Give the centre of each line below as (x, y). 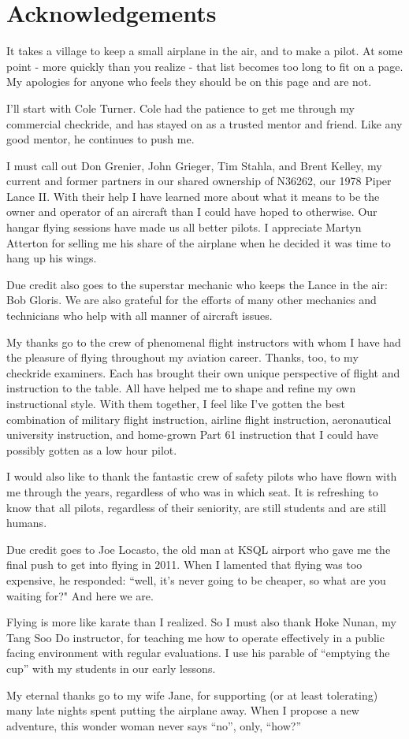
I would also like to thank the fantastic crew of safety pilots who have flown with (202, 476)
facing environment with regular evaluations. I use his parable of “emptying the (198, 653)
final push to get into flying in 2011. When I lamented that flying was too (184, 564)
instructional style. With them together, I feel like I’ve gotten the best (176, 403)
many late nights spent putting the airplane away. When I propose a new (183, 710)
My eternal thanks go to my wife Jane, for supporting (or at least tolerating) (192, 694)
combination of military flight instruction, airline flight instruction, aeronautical (199, 419)
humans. (27, 523)
